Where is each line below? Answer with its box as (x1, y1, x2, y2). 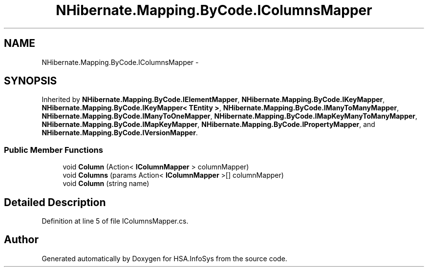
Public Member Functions (4, 145, 103, 155)
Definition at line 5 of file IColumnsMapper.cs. (42, 217, 189, 226)
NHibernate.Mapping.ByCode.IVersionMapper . (42, 128, 198, 137)
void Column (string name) (63, 179, 150, 188)
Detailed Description (4, 196, 106, 208)
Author (4, 233, 39, 246)
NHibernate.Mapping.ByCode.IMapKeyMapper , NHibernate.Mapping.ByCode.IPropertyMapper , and (42, 120, 375, 129)
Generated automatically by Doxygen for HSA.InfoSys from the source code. (42, 254, 287, 263)
